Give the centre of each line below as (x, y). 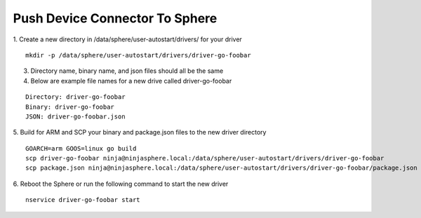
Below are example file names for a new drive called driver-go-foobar (131, 81)
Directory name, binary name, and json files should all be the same (127, 71)
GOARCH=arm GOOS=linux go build (81, 148)
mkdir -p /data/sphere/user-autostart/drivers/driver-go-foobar (139, 55)
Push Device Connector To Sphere (115, 18)
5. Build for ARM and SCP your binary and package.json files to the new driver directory (140, 132)
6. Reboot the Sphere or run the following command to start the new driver (121, 184)
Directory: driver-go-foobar (75, 97)
